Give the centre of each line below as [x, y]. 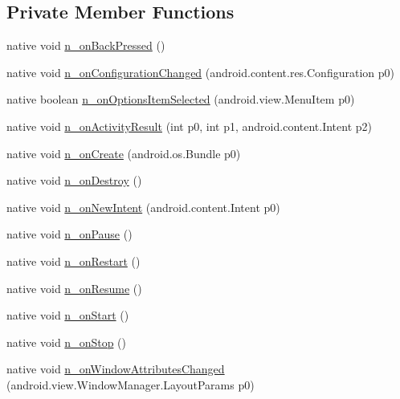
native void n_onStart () [68, 315]
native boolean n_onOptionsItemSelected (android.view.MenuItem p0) [181, 99]
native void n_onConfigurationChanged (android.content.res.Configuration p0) [200, 72]
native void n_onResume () [74, 288]
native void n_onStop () [66, 342]
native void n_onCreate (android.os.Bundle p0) [124, 153]
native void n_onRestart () [73, 261]
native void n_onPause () [69, 234]
